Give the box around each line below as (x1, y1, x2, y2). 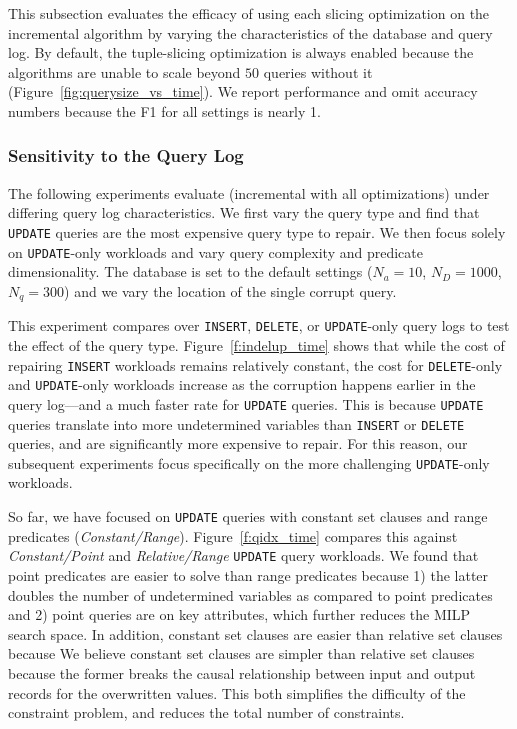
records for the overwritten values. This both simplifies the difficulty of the (8, 682, 466, 703)
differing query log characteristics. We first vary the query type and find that (8, 202, 480, 223)
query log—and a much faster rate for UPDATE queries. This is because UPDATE (8, 393, 484, 414)
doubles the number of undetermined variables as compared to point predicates (8, 584, 493, 605)
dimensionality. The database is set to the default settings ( (8, 261, 373, 282)
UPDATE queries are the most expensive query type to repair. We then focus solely (8, 221, 506, 242)
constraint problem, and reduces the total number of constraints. (8, 702, 405, 723)
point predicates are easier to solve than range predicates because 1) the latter (8, 564, 489, 585)
